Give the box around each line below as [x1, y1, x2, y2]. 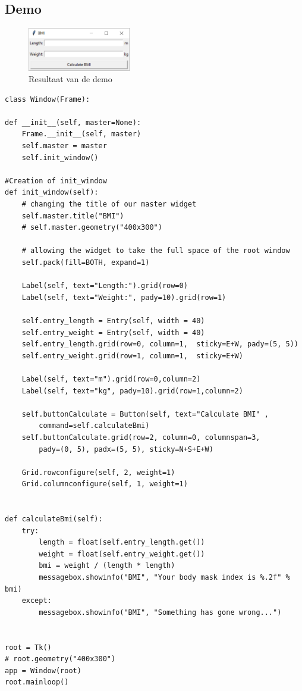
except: [21, 596, 52, 605]
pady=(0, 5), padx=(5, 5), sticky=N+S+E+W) [39, 445, 213, 454]
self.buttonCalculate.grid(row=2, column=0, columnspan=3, [21, 433, 260, 442]
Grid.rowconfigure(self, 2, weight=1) [21, 468, 175, 477]
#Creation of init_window [5, 176, 107, 185]
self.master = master [21, 142, 107, 151]
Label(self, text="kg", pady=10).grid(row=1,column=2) [21, 386, 243, 395]
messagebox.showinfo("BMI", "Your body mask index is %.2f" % [39, 573, 290, 582]
